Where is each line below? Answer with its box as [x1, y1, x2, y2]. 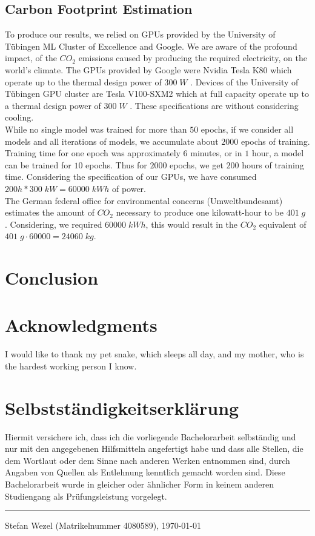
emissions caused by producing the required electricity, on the [78, 51, 307, 64]
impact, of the [5, 51, 57, 64]
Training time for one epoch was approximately [5, 147, 181, 159]
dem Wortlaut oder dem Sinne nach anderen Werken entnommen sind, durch [5, 454, 290, 466]
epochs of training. [240, 134, 310, 147]
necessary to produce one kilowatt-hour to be [116, 206, 284, 219]
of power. [111, 182, 146, 194]
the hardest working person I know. [5, 359, 137, 372]
